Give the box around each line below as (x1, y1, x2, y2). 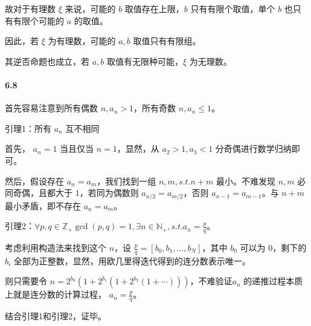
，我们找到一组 (97, 174, 156, 187)
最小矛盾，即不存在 (5, 199, 81, 212)
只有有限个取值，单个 (190, 2, 275, 15)
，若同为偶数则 (79, 186, 139, 199)
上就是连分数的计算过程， (5, 288, 106, 301)
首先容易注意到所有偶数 (5, 102, 98, 114)
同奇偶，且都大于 (5, 186, 72, 199)
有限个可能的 (13, 14, 64, 27)
